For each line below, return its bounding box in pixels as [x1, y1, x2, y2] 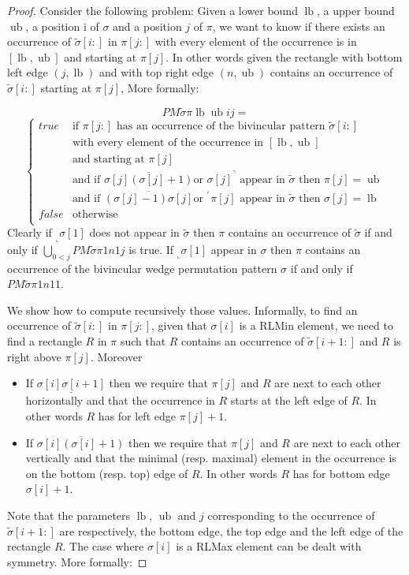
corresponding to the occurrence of [207, 507, 375, 524]
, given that [151, 317, 207, 334]
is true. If [128, 241, 174, 257]
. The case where [62, 538, 144, 554]
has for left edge [98, 408, 176, 424]
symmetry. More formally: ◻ [7, 553, 147, 569]
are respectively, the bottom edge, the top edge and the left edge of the [59, 522, 403, 539]
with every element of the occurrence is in [154, 33, 357, 50]
